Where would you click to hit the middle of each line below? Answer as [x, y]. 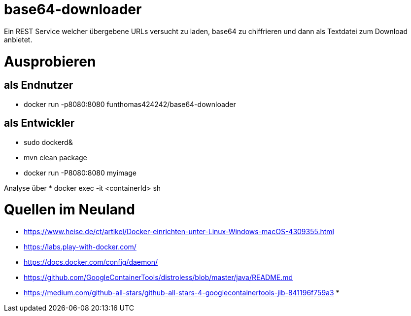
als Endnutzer [39, 85]
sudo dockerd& [48, 142]
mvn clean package [55, 157]
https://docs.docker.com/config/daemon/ [91, 262]
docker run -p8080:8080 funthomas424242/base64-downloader [130, 104]
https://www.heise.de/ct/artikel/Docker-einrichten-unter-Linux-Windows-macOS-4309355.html [179, 232]
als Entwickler [39, 123]
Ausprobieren [50, 61]
